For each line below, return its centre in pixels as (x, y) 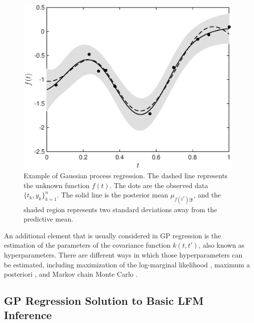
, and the (207, 195)
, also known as (222, 245)
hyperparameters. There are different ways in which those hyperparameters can (123, 254)
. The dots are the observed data (159, 185)
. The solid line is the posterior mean (113, 195)
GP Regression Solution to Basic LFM (104, 301)
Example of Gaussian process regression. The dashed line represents (126, 176)
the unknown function (57, 185)
